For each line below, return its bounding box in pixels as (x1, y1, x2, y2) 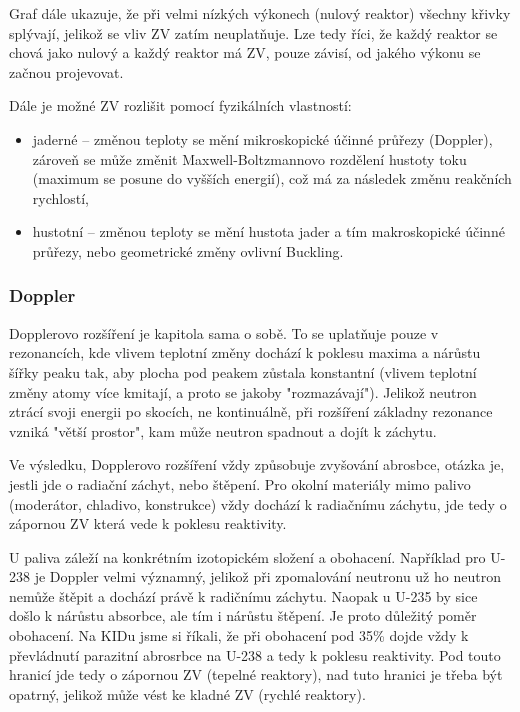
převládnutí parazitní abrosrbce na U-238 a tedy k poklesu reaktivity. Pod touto (9, 644, 501, 665)
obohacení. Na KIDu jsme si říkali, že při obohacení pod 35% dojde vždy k (9, 625, 469, 646)
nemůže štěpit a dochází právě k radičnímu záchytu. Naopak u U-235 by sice (9, 585, 478, 606)
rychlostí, (32, 187, 89, 208)
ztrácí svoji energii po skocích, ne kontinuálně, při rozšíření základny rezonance (9, 401, 493, 422)
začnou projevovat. (9, 61, 124, 82)
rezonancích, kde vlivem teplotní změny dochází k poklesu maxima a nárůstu (9, 342, 481, 363)
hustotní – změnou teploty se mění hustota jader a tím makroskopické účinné (32, 221, 505, 242)
